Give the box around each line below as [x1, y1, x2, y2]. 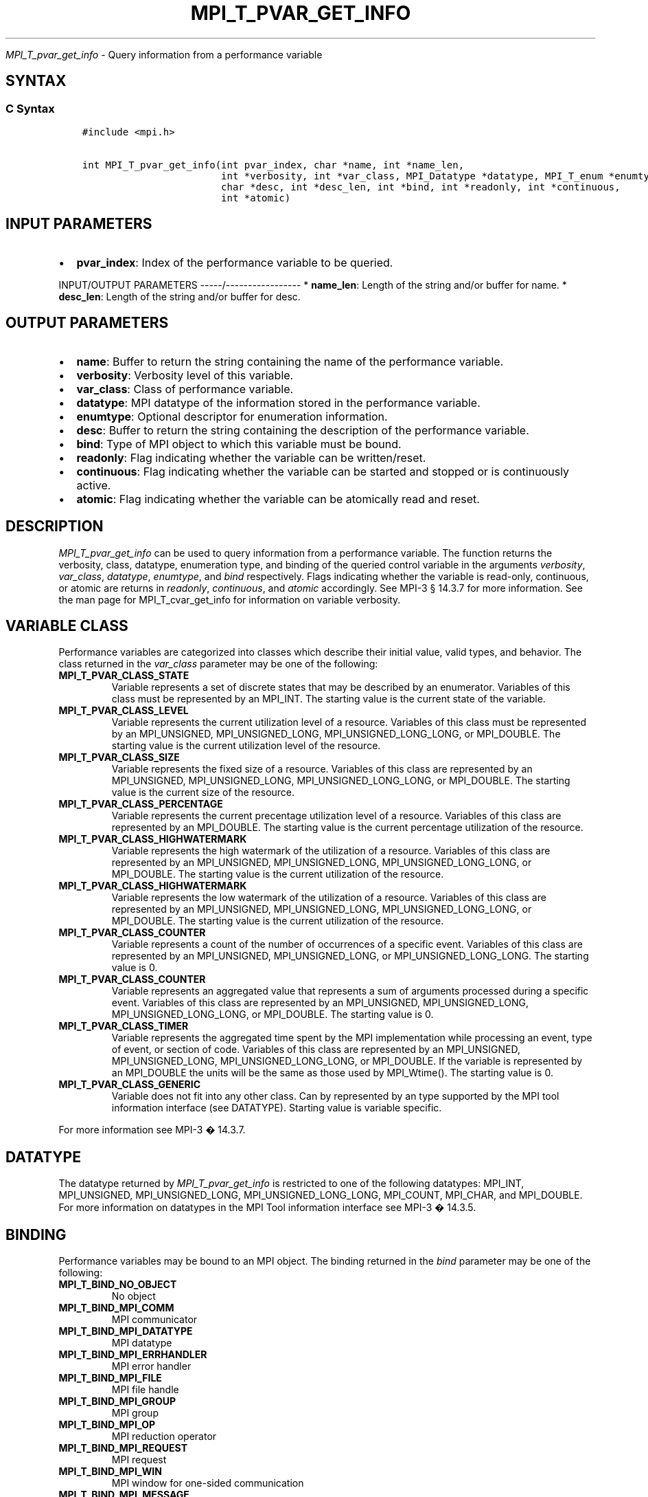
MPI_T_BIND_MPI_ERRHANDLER [58, 1349, 207, 1361]
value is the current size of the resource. [111, 786, 295, 799]
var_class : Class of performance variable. [76, 381, 294, 396]
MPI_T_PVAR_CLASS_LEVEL [58, 705, 189, 717]
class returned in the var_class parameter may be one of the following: [58, 658, 378, 670]
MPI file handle [111, 1384, 179, 1396]
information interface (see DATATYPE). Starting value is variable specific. [111, 1102, 442, 1114]
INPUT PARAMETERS [5, 215, 152, 233]
